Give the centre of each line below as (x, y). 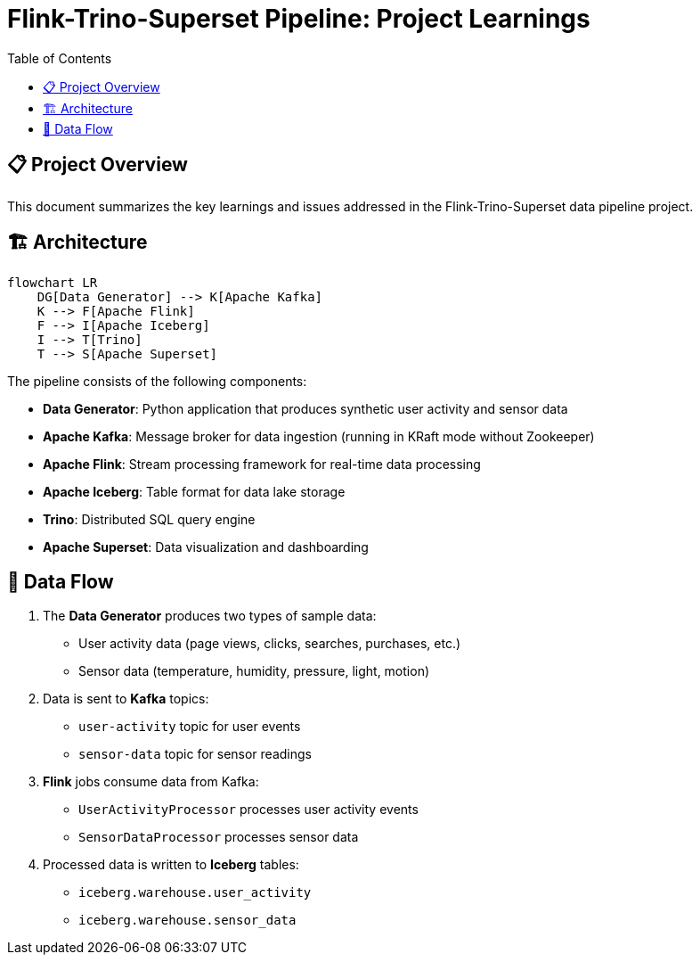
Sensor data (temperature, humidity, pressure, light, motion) (254, 671)
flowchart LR (53, 283)
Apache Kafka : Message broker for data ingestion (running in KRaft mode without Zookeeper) (319, 437)
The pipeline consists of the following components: (157, 382)
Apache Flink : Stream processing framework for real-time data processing (262, 465)
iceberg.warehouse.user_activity (195, 893)
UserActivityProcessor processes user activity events (248, 810)
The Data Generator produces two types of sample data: (210, 616)
